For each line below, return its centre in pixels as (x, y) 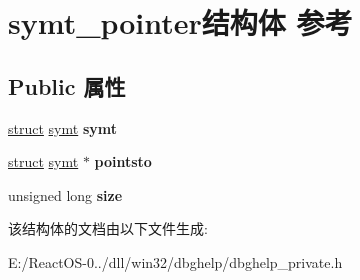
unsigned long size (65, 194)
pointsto (123, 161)
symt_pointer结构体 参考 (180, 22)
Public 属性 (67, 85)
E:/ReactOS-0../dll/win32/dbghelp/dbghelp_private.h (175, 261)
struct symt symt (62, 127)
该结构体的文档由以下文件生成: (108, 228)
